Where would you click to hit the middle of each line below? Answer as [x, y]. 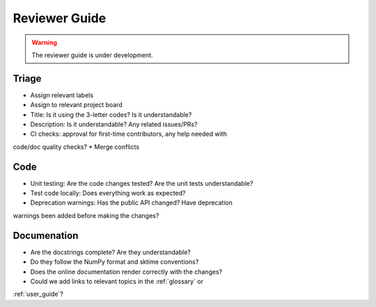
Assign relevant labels [62, 95]
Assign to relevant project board [76, 105]
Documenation [46, 236]
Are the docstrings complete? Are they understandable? [110, 252]
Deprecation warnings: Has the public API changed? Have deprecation [132, 203]
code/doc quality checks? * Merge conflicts [76, 147]
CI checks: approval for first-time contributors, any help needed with [129, 134]
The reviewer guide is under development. [92, 55]
